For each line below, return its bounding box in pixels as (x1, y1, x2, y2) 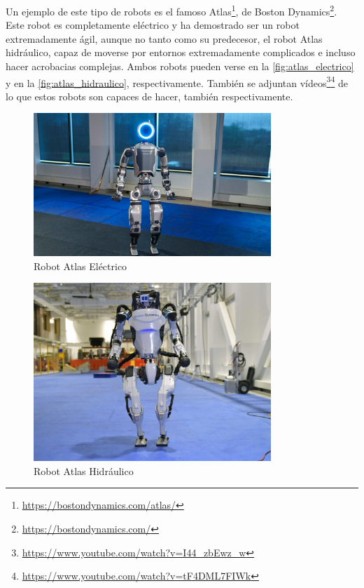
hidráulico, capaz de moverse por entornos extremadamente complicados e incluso (6, 45, 356, 60)
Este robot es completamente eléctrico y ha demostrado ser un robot (6, 18, 300, 32)
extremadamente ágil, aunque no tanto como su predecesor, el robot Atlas (6, 31, 323, 46)
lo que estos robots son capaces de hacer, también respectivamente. (6, 88, 293, 103)
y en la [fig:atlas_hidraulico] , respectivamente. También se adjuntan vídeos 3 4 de (6, 73, 348, 90)
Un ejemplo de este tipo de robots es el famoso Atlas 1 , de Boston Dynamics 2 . (6, 2, 337, 18)
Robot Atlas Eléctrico (34, 258, 127, 273)
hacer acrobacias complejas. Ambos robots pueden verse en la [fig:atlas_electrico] (6, 59, 354, 74)
